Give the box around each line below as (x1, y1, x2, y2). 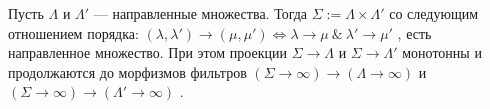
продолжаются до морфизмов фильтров (8, 61, 247, 82)
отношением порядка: (8, 22, 139, 43)
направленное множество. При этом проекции (8, 42, 287, 63)
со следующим (389, 3, 479, 23)
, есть (397, 22, 432, 43)
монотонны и (402, 42, 482, 63)
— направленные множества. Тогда (93, 3, 308, 23)
